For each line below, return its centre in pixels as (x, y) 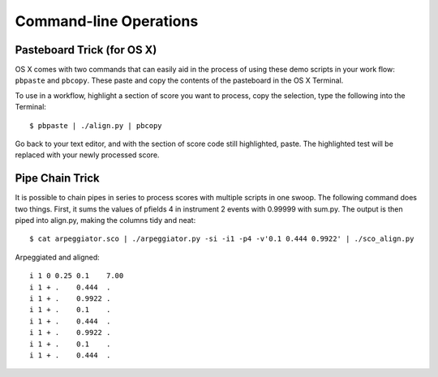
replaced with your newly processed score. (87, 155)
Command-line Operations (107, 21)
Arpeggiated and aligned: (58, 257)
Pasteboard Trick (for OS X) (86, 50)
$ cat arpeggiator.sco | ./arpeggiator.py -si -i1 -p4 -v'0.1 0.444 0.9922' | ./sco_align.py (222, 239)
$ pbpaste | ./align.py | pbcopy (96, 125)
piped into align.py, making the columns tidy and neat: (105, 221)
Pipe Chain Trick (58, 178)
